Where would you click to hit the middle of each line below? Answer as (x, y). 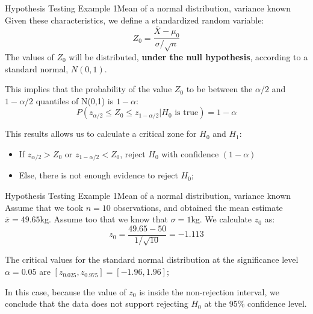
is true (187, 113)
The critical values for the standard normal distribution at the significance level (152, 259)
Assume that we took (44, 207)
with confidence (190, 153)
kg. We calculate (222, 219)
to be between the (219, 89)
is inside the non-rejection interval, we (209, 291)
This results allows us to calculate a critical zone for (101, 133)
